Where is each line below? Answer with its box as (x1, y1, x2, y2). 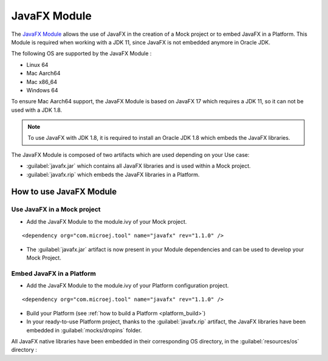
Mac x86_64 (26, 78, 58, 85)
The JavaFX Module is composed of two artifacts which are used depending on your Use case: (11, 151, 250, 158)
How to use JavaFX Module (11, 187, 117, 197)
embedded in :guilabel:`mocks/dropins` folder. (26, 326, 142, 334)
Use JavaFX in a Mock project (11, 205, 101, 214)
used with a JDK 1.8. (11, 106, 63, 114)
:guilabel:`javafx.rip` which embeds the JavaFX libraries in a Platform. (26, 171, 200, 178)
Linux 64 (26, 61, 49, 68)
